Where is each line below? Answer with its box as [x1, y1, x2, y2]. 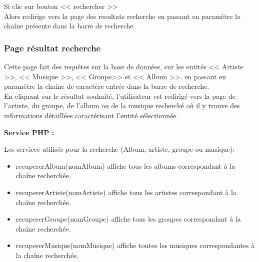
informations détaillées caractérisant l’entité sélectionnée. [4, 110, 178, 120]
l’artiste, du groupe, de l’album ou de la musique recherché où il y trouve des [4, 100, 240, 111]
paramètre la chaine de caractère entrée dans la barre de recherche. [4, 81, 209, 91]
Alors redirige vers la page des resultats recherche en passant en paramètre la [4, 10, 240, 21]
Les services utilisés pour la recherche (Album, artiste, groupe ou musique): [4, 144, 235, 154]
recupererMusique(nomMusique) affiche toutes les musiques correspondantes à [15, 240, 255, 251]
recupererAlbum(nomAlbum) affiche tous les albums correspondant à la [15, 160, 235, 171]
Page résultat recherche [4, 41, 101, 54]
